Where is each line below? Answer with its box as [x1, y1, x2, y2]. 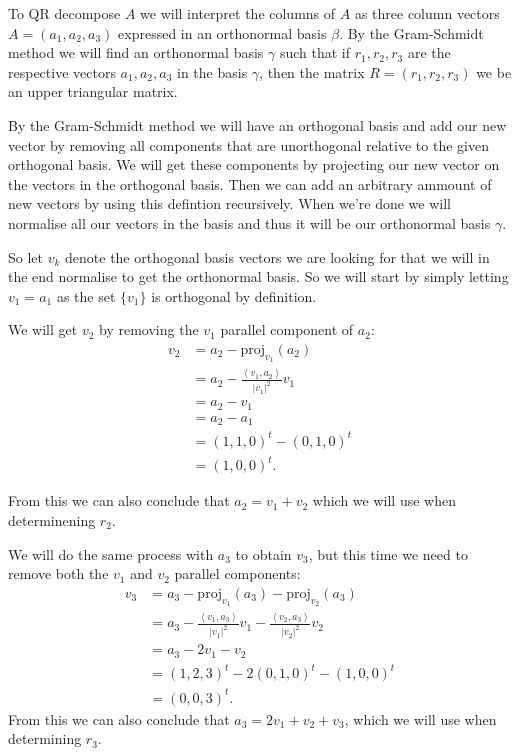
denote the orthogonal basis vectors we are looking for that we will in [65, 246, 490, 267]
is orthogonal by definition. [151, 285, 317, 306]
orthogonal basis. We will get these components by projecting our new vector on [8, 154, 500, 175]
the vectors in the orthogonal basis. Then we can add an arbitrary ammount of [8, 173, 492, 194]
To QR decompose [8, 3, 121, 23]
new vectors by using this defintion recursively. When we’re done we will [8, 193, 452, 214]
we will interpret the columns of [140, 3, 336, 23]
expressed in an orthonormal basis [118, 22, 327, 43]
